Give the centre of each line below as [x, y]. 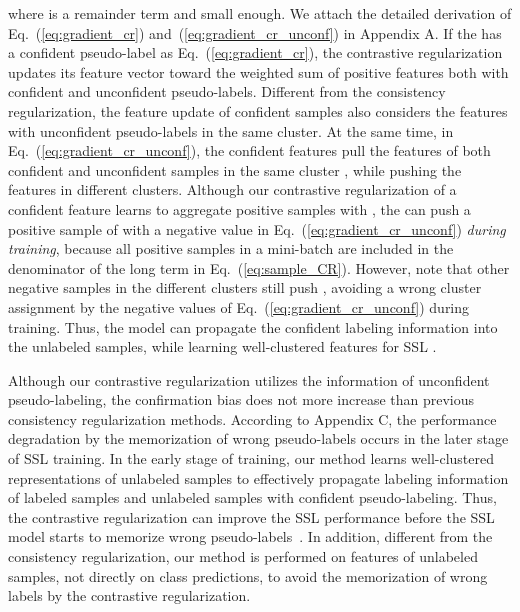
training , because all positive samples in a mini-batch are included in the [231, 248]
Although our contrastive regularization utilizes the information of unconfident [249, 379]
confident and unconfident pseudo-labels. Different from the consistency [227, 91]
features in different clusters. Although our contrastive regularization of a [232, 189]
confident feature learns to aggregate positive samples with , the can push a [239, 208]
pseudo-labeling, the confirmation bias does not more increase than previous [241, 399]
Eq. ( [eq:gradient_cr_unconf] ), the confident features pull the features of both [249, 150]
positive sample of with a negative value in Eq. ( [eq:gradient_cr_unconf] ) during [257, 228]
